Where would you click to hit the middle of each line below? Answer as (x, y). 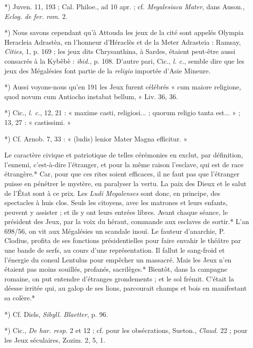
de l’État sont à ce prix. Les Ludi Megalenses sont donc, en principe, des (112, 193)
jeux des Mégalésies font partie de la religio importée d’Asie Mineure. (108, 70)
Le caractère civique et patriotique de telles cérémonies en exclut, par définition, (124, 155)
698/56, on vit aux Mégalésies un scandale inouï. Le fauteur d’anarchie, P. (115, 231)
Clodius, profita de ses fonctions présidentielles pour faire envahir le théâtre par (123, 240)
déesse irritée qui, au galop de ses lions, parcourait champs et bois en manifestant (126, 288)
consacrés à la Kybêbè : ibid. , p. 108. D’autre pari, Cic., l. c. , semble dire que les (125, 61)
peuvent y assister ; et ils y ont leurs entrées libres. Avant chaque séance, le (116, 212)
